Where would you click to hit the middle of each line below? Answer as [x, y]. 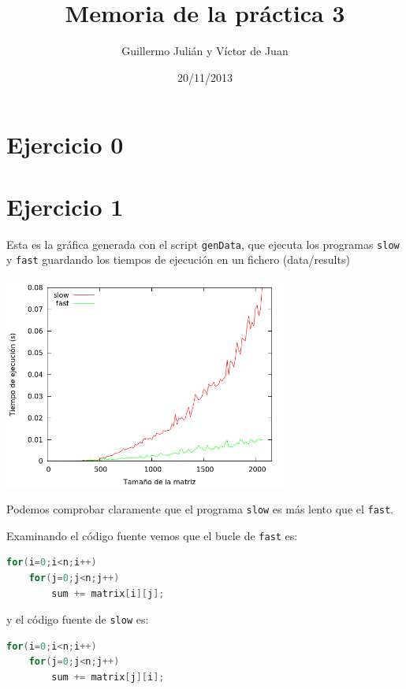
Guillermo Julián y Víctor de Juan [205, 51]
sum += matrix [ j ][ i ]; [108, 678]
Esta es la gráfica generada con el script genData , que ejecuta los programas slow [203, 244]
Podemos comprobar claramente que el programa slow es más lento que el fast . [200, 509]
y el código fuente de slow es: [78, 619]
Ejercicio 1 [65, 206]
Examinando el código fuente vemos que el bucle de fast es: [152, 535]
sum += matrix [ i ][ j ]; [108, 593]
